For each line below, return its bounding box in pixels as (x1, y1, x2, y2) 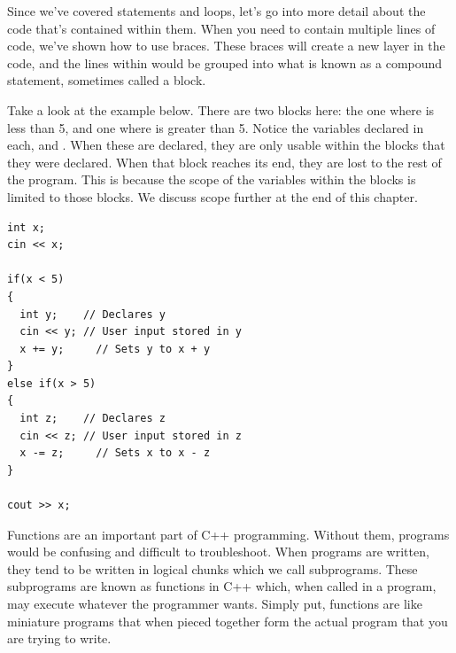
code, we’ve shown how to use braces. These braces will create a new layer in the (7, 36, 445, 55)
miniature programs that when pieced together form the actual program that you (7, 611, 448, 630)
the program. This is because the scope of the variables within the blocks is (7, 170, 416, 189)
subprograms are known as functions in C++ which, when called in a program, (7, 577, 437, 595)
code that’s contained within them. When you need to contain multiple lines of (7, 19, 436, 37)
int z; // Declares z (19, 412, 166, 425)
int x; (7, 221, 45, 234)
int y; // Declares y (19, 307, 166, 321)
